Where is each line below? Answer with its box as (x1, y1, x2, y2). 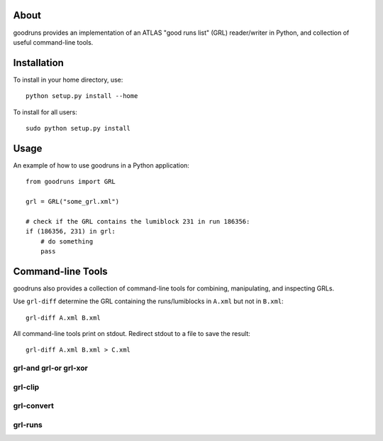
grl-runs (13, 420, 43, 430)
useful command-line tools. (13, 38, 94, 46)
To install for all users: (13, 107, 78, 116)
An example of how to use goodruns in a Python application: (13, 160, 189, 170)
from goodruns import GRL (26, 178, 116, 186)
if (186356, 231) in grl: (26, 227, 116, 236)
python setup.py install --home (26, 92, 138, 100)
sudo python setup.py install (26, 124, 131, 132)
